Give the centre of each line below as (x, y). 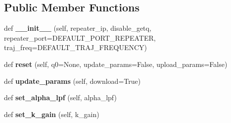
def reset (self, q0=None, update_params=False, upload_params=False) (116, 64)
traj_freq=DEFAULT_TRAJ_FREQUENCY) (76, 47)
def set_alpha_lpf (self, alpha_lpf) (60, 97)
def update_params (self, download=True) (72, 81)
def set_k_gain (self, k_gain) (52, 114)
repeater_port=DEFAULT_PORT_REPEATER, (80, 37)
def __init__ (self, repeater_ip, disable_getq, (78, 28)
